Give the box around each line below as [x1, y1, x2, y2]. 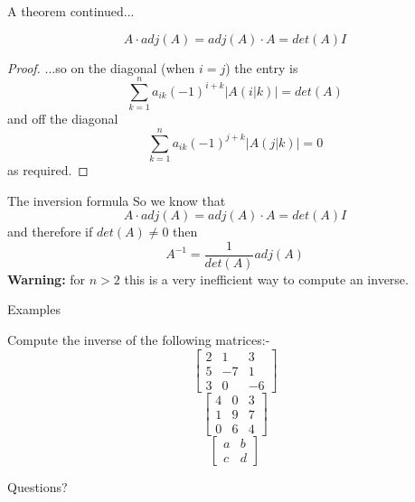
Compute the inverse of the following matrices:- [7, 330, 270, 349]
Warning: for [7, 269, 86, 288]
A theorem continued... [7, 2, 135, 20]
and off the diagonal [7, 109, 118, 128]
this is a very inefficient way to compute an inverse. [124, 269, 409, 288]
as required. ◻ [7, 161, 89, 180]
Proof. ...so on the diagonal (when [7, 58, 195, 77]
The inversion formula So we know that [7, 191, 226, 209]
